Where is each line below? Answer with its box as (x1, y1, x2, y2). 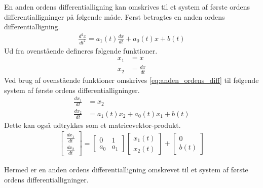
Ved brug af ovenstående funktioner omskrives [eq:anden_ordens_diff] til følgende (4, 75, 259, 85)
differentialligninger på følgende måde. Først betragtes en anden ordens (4, 11, 225, 22)
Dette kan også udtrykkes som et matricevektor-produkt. (4, 119, 181, 130)
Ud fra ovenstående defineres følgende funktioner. (4, 45, 158, 56)
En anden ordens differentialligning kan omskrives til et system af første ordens (4, 2, 250, 12)
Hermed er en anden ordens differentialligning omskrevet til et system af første (4, 164, 248, 175)
